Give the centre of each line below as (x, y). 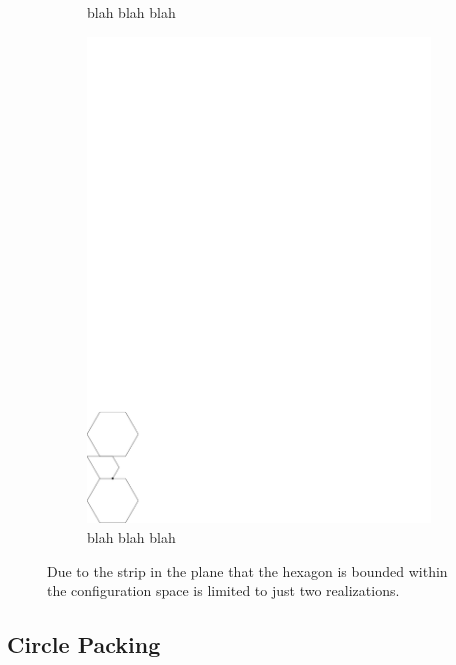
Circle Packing (84, 644)
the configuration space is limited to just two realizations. (223, 590)
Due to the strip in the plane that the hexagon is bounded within (247, 570)
